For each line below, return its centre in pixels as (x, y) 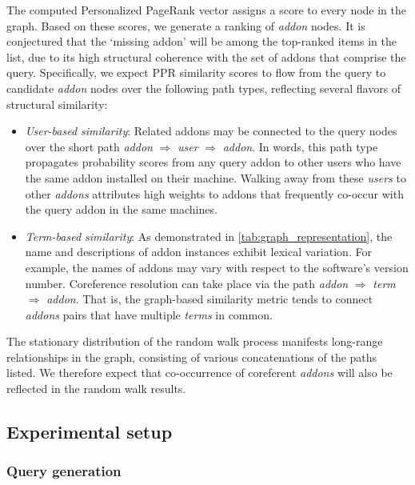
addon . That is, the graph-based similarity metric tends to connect (210, 299)
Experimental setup (90, 432)
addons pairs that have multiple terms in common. (149, 314)
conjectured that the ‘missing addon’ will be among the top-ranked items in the (202, 41)
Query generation (64, 471)
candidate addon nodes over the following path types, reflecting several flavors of (204, 88)
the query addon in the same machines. (121, 209)
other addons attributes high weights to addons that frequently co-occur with (214, 193)
